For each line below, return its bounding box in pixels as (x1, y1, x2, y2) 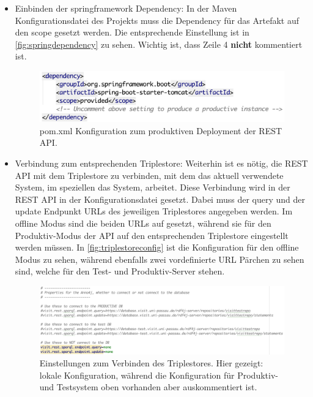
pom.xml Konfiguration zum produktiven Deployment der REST (39, 124, 282, 137)
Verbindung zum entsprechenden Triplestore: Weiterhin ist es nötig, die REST (15, 156, 308, 169)
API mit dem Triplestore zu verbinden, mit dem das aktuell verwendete (15, 168, 284, 181)
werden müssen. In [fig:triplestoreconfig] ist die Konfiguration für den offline (15, 241, 299, 254)
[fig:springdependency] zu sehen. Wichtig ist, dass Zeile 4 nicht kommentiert (15, 37, 303, 50)
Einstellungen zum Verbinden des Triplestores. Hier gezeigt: (39, 357, 263, 369)
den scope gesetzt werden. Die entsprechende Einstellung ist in (15, 26, 249, 39)
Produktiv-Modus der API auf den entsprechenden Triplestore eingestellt (15, 229, 289, 241)
